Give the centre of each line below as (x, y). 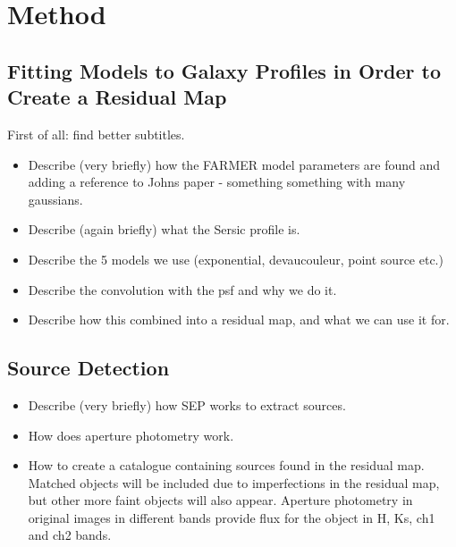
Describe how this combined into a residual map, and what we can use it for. (239, 320)
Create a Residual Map (117, 97)
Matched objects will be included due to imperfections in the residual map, (234, 482)
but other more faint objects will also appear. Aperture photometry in (220, 500)
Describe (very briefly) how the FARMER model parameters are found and (234, 164)
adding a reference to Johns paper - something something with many (217, 182)
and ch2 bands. (70, 535)
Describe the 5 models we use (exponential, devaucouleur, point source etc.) (236, 259)
